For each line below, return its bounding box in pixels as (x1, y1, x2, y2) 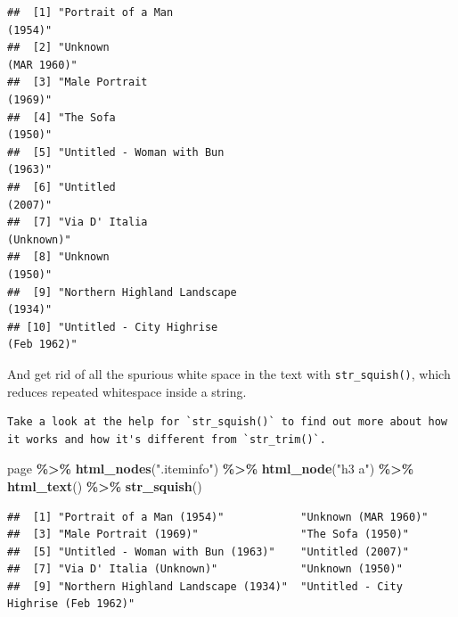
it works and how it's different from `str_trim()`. (7, 432, 326, 446)
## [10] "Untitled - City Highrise (7, 320, 218, 333)
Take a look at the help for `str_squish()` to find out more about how (7, 415, 447, 429)
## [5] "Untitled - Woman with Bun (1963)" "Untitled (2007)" (7, 545, 410, 558)
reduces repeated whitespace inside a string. (7, 382, 247, 400)
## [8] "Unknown (7, 251, 110, 264)
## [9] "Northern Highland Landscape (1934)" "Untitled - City (7, 580, 403, 593)
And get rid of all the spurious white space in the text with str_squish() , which (7, 364, 451, 383)
